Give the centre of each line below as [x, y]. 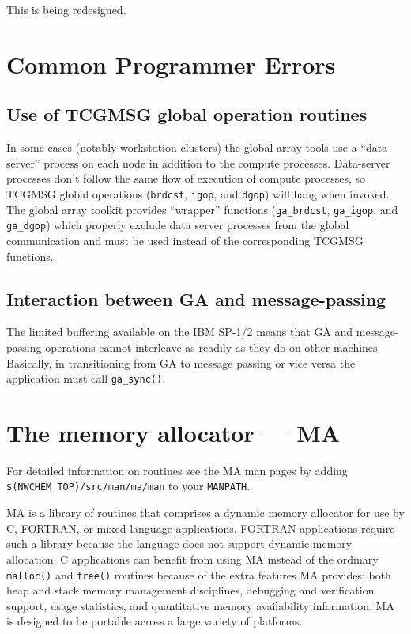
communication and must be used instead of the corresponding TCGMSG [185, 240]
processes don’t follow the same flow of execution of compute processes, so [186, 178]
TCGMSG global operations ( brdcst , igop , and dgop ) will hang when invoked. [198, 193]
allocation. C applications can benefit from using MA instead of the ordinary [192, 559]
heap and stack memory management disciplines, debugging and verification [190, 590]
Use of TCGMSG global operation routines [187, 114]
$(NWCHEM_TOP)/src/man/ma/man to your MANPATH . [128, 486]
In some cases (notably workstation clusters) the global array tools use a [182, 147]
